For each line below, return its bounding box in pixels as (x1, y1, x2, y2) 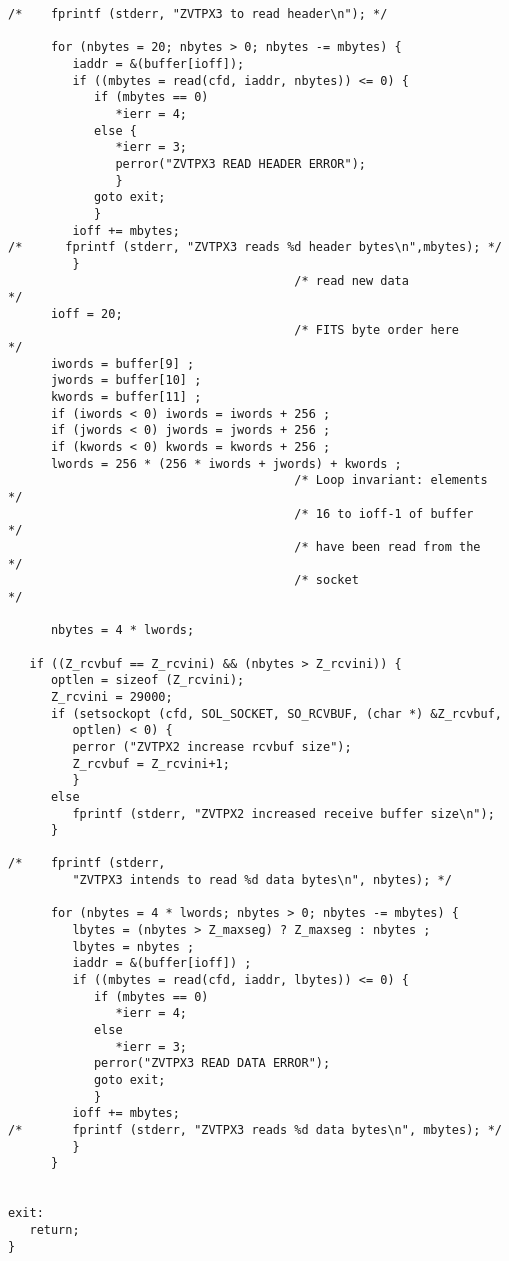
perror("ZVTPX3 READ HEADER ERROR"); (115, 156, 366, 171)
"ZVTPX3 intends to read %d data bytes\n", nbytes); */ (72, 873, 452, 888)
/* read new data (294, 273, 409, 288)
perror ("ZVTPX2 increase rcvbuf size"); (72, 739, 352, 754)
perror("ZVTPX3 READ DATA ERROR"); (93, 1056, 331, 1071)
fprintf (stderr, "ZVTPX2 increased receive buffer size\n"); (72, 806, 495, 821)
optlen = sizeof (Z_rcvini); (50, 673, 245, 688)
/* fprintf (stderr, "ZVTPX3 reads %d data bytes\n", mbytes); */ (8, 1122, 502, 1137)
